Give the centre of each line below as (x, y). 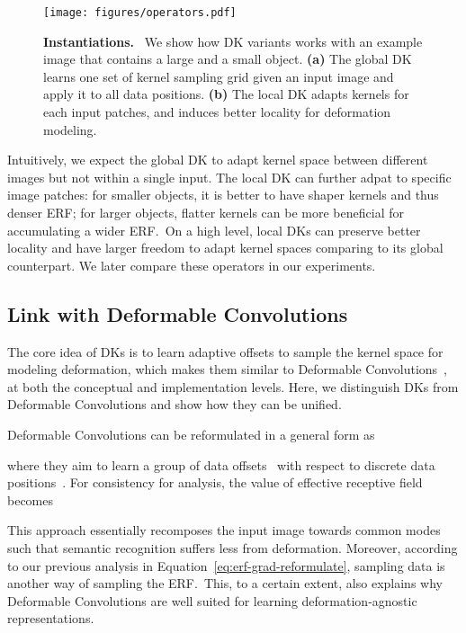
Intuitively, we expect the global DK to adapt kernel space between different (218, 160)
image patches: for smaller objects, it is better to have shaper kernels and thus (223, 195)
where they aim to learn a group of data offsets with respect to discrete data (221, 464)
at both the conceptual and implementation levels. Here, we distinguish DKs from (233, 386)
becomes (31, 499)
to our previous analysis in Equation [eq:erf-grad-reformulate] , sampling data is (226, 565)
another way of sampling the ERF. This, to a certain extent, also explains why (225, 583)
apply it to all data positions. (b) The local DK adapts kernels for (226, 94)
